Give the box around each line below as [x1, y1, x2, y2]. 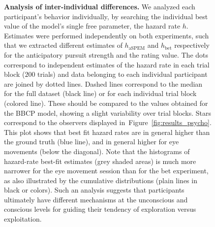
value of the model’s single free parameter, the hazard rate [4, 21, 181, 31]
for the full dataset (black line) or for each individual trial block [4, 88, 197, 98]
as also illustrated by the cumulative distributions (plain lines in [4, 175, 197, 185]
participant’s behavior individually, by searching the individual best [4, 11, 208, 21]
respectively [174, 40, 210, 50]
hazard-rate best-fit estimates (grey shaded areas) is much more [4, 156, 196, 166]
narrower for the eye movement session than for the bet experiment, [4, 165, 209, 176]
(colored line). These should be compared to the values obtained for [4, 97, 208, 108]
